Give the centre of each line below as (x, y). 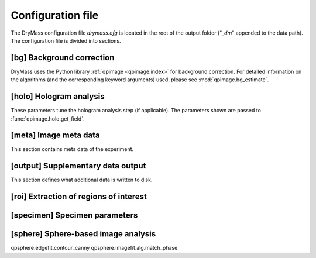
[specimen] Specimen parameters (74, 216)
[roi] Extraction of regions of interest (79, 197)
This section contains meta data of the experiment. (72, 149)
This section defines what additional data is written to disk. (82, 180)
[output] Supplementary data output (78, 166)
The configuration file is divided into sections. (66, 40)
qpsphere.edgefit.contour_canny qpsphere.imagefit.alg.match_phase (94, 248)
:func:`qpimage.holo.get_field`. (48, 118)
